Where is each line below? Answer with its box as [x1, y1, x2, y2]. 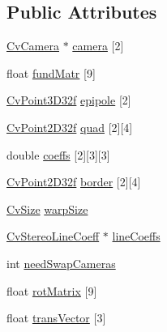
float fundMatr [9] [6, 64, 96, 81]
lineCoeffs [112, 228, 161, 245]
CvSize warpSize [6, 200, 88, 217]
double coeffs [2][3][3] [6, 146, 110, 163]
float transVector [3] [6, 309, 106, 326]
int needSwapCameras [6, 254, 116, 271]
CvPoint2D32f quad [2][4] [6, 118, 133, 135]
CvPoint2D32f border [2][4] [6, 173, 141, 190]
